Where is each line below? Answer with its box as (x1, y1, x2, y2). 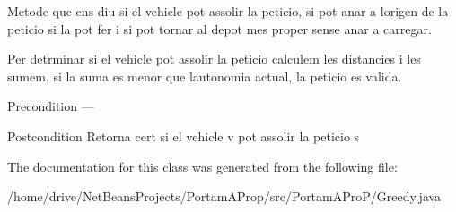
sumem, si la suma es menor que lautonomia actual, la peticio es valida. (7, 66, 402, 85)
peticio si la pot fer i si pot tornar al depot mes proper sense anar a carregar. (7, 19, 432, 38)
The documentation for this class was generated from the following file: (7, 157, 398, 175)
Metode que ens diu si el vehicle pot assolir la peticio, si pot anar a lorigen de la (7, 2, 449, 20)
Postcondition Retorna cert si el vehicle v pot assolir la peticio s (7, 126, 360, 145)
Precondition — (7, 97, 94, 115)
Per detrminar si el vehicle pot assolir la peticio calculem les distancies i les (7, 49, 421, 68)
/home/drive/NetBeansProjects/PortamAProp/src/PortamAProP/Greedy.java (7, 187, 442, 206)
